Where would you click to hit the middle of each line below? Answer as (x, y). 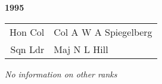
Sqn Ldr (27, 49)
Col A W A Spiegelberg (103, 32)
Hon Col (27, 32)
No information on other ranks (61, 74)
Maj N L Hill (81, 49)
